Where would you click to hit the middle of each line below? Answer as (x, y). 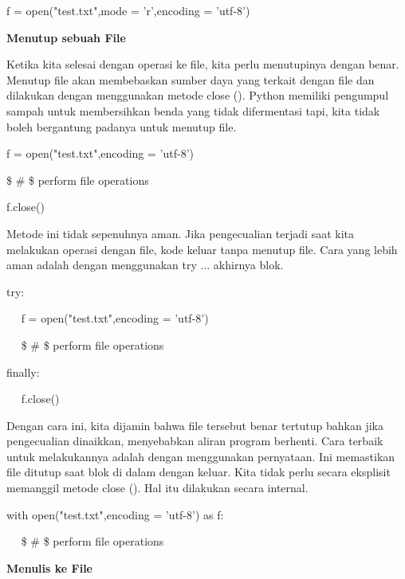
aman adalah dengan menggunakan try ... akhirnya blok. (145, 265)
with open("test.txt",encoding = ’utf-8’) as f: (115, 514)
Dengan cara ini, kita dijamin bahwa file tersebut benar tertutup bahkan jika (195, 425)
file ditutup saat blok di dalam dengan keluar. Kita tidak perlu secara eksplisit (199, 472)
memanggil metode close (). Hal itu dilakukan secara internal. (157, 488)
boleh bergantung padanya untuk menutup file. (122, 126)
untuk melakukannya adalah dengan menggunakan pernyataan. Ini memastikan (201, 456)
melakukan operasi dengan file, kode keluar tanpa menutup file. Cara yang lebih (202, 249)
